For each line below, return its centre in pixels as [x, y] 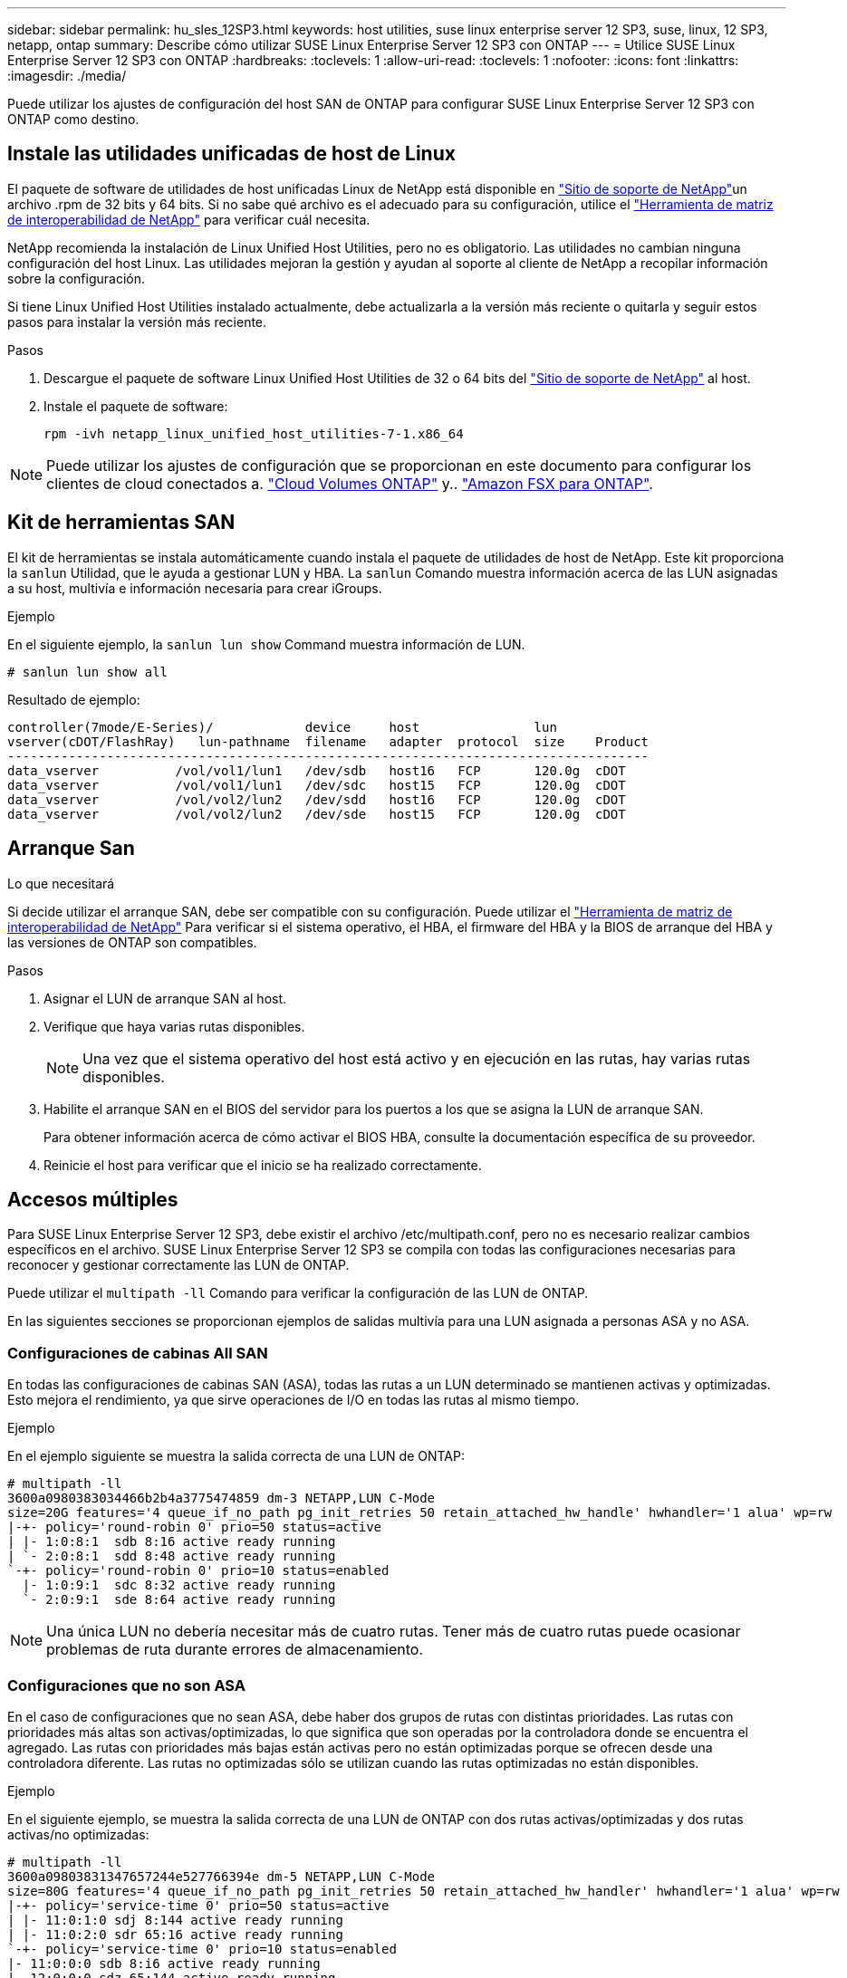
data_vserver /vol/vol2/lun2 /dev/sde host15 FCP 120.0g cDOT [317, 814]
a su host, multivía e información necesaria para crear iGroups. [195, 588]
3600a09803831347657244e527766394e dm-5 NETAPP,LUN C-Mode [221, 1876]
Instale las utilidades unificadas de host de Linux [231, 154]
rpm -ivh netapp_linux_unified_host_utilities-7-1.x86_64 [254, 433]
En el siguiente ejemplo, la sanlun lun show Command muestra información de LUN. [266, 644]
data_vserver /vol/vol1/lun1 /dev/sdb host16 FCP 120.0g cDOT [317, 770]
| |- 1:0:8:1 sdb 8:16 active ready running [172, 1542]
